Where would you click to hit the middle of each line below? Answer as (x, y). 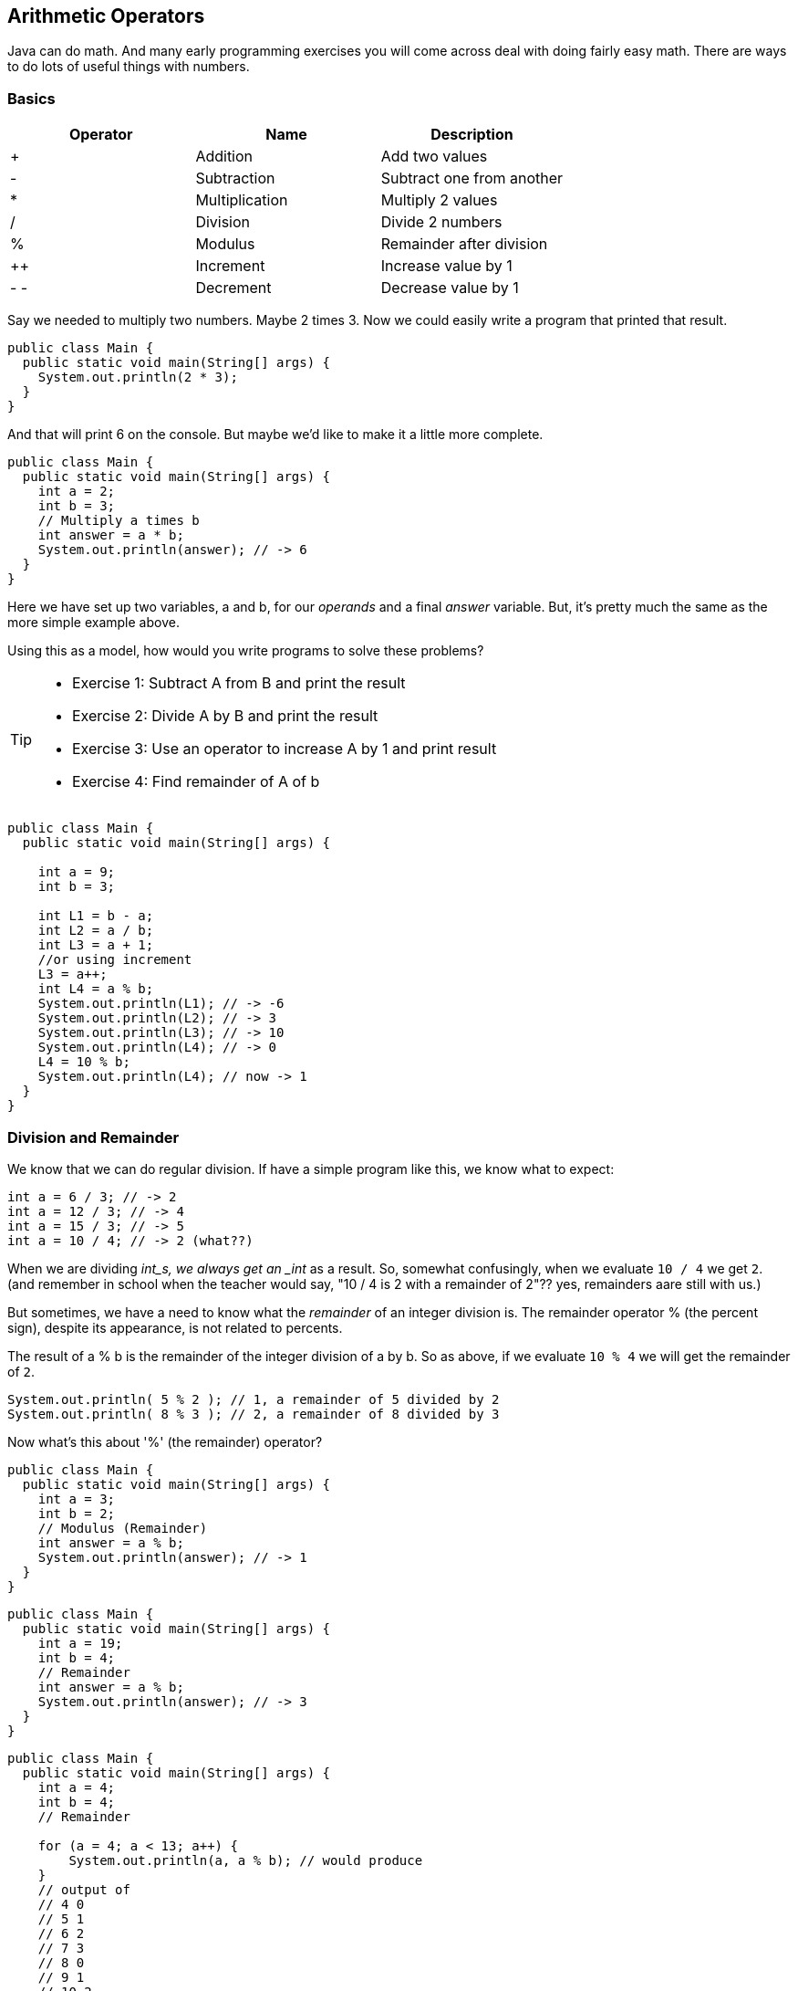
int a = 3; (77, 1498)
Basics (31, 98)
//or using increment (115, 960)
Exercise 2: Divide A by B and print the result (225, 716)
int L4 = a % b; (96, 989)
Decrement (233, 288)
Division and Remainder (93, 1137)
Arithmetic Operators (106, 16)
